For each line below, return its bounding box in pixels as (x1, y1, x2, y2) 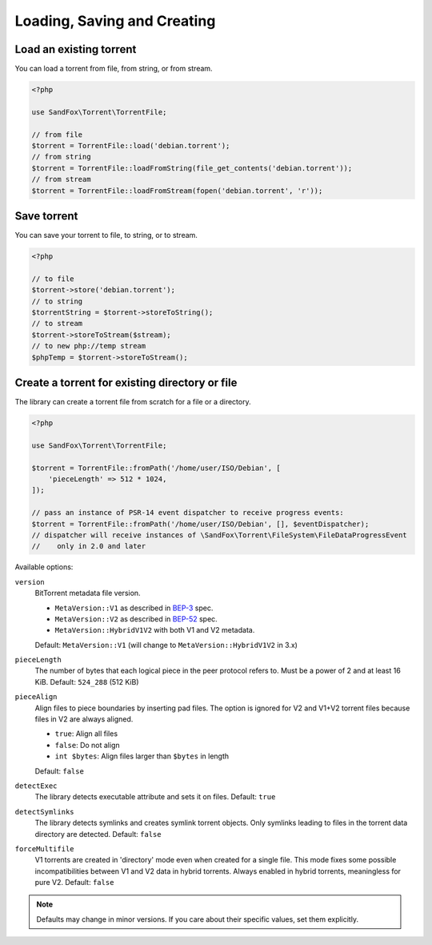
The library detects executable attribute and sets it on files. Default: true (34, 792, 276, 802)
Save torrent (14, 209, 78, 223)
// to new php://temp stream (31, 341, 146, 351)
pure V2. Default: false (34, 878, 114, 887)
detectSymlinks (14, 807, 75, 816)
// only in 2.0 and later (31, 541, 146, 551)
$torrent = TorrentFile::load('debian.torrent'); (31, 141, 230, 150)
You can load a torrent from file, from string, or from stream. (14, 64, 213, 74)
